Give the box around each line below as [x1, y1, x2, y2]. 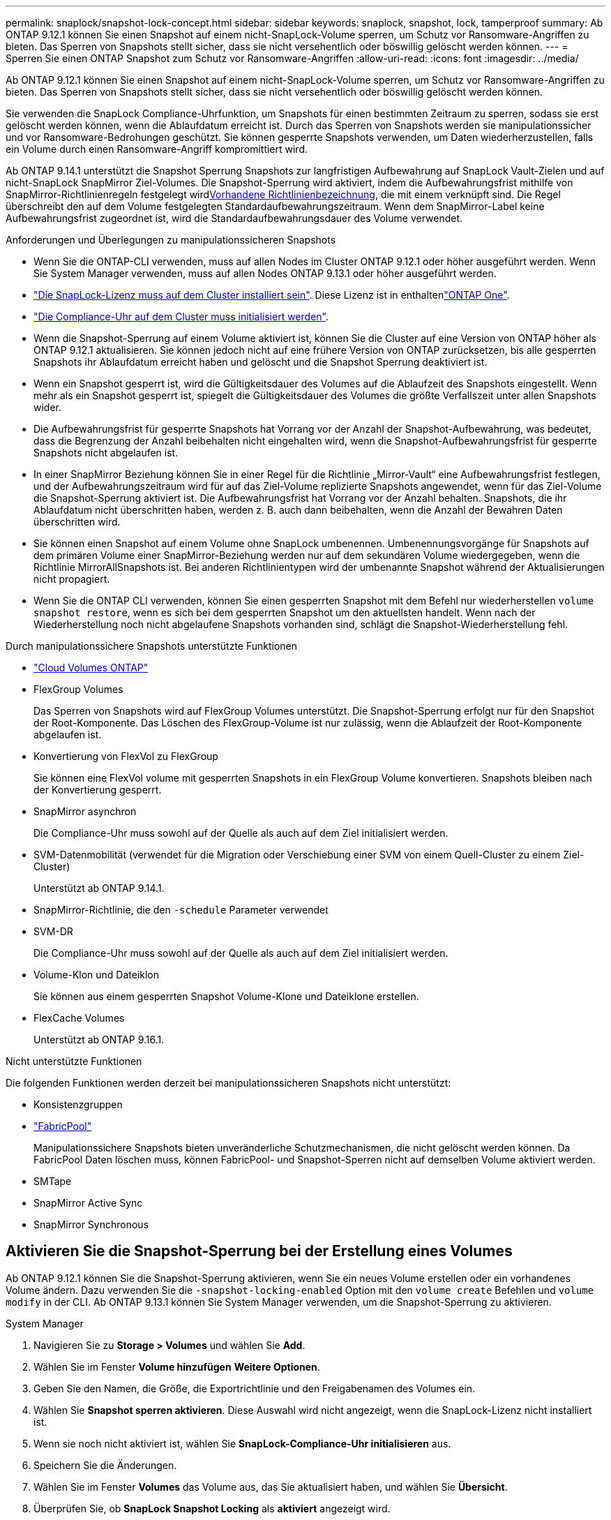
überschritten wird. [33, 516, 121, 528]
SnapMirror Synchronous [33, 1219, 149, 1230]
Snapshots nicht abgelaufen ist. [33, 447, 179, 459]
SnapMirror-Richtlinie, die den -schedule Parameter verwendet [33, 904, 329, 916]
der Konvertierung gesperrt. [33, 784, 162, 796]
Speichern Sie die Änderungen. [33, 1459, 177, 1471]
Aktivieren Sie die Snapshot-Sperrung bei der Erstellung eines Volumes [6, 1242, 513, 1260]
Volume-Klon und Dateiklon [33, 969, 160, 981]
